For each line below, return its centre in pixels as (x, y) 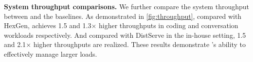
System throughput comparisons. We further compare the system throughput (126, 6)
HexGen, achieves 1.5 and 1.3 (48, 25)
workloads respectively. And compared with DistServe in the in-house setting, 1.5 (125, 35)
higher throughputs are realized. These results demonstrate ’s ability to (139, 44)
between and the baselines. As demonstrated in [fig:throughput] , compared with (123, 16)
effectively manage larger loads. (51, 54)
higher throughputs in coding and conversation (169, 25)
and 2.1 (15, 44)
